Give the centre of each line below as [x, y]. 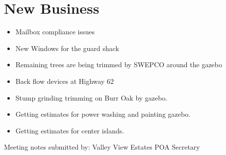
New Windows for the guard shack [67, 48]
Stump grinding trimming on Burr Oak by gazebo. [91, 97]
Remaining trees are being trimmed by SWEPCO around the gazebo [119, 65]
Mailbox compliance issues [55, 32]
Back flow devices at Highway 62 [64, 81]
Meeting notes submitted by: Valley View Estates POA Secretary [102, 147]
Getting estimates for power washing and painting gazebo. [103, 114]
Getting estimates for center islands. [70, 130]
